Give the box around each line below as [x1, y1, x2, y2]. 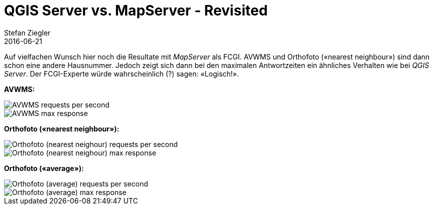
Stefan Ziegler [4, 28, 51, 37]
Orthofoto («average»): [4, 163, 84, 172]
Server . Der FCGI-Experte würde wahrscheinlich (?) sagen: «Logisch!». [4, 69, 239, 78]
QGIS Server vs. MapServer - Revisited [4, 2, 268, 19]
